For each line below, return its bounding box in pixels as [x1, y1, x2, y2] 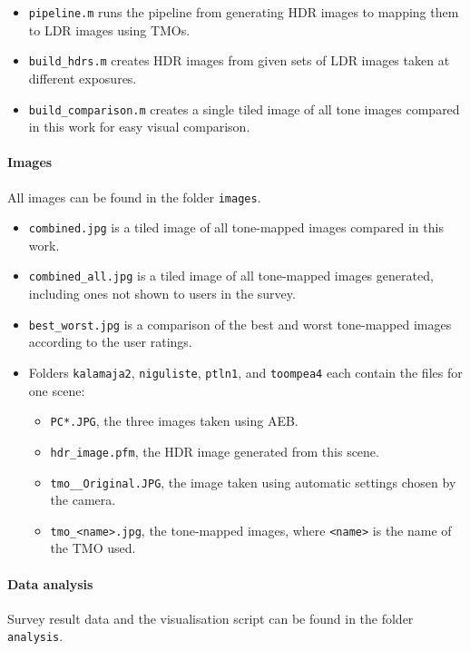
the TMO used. [50, 538, 136, 557]
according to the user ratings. [28, 332, 192, 351]
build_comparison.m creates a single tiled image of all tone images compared [28, 99, 460, 118]
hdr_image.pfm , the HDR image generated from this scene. [50, 441, 379, 460]
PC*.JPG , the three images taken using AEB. [50, 411, 299, 430]
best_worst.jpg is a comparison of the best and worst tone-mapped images [28, 314, 452, 333]
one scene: [28, 380, 85, 399]
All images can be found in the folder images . [7, 187, 261, 206]
